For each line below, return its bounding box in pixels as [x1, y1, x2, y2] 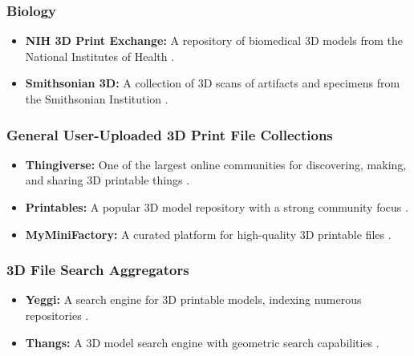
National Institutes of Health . [25, 47, 175, 64]
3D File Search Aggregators [6, 260, 189, 280]
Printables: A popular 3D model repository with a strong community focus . [25, 199, 408, 215]
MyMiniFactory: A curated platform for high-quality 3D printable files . [25, 225, 392, 242]
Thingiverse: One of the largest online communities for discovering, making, [25, 156, 407, 172]
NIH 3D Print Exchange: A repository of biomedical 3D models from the [25, 32, 403, 49]
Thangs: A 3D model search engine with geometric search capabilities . [25, 334, 379, 350]
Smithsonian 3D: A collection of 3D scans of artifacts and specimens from [25, 75, 400, 91]
